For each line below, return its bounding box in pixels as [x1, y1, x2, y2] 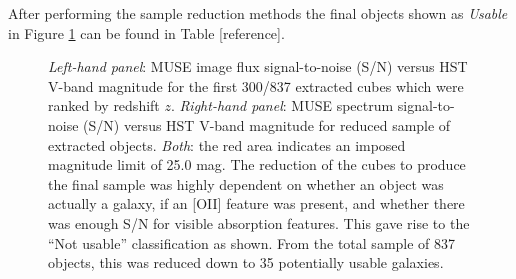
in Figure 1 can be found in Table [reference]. [8, 22, 285, 43]
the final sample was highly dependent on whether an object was [48, 173, 444, 194]
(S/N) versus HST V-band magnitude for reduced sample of [83, 114, 451, 135]
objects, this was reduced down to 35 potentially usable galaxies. [48, 252, 444, 273]
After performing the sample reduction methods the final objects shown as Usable [8, 3, 508, 23]
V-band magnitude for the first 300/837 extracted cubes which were [48, 75, 464, 96]
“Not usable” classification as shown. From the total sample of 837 [48, 232, 456, 253]
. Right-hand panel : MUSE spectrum [170, 95, 394, 116]
